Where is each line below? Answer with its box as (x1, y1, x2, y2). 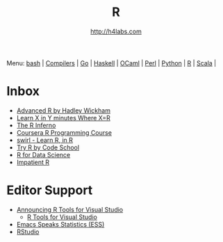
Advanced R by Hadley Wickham (16, 106, 110, 115)
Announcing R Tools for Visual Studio (16, 205, 124, 213)
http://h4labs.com (90, 27, 142, 35)
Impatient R (16, 158, 50, 166)
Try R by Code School (16, 143, 80, 152)
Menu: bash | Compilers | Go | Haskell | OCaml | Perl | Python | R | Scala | (6, 58, 217, 67)
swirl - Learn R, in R (16, 136, 74, 144)
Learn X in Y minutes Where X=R (16, 113, 110, 122)
